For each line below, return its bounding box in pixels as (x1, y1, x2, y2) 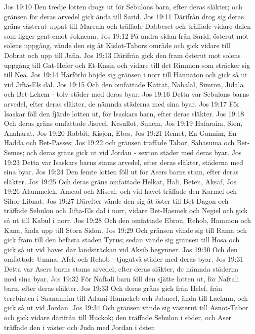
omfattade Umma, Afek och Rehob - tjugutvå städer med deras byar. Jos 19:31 (4, 254, 244, 264)
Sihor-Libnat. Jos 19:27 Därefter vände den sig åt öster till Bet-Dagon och (4, 195, 229, 206)
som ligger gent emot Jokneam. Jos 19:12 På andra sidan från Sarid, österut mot (4, 30, 249, 41)
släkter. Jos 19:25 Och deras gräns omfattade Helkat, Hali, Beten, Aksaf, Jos (4, 176, 237, 186)
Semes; (4, 147, 25, 157)
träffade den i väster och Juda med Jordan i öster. (4, 322, 156, 332)
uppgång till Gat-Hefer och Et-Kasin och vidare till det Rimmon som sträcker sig (4, 59, 250, 70)
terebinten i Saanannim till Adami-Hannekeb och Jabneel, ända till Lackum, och (4, 292, 248, 303)
